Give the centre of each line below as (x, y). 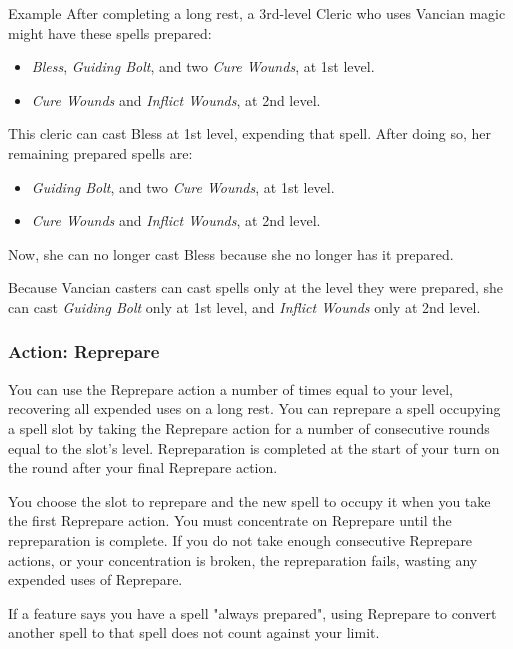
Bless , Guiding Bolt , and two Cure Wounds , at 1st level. (203, 66)
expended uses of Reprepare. (95, 579)
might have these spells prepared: (110, 32)
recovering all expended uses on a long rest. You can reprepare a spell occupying (254, 408)
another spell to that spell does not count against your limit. (194, 632)
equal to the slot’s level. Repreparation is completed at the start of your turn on (254, 447)
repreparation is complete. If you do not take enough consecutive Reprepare (240, 539)
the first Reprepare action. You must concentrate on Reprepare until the (230, 520)
